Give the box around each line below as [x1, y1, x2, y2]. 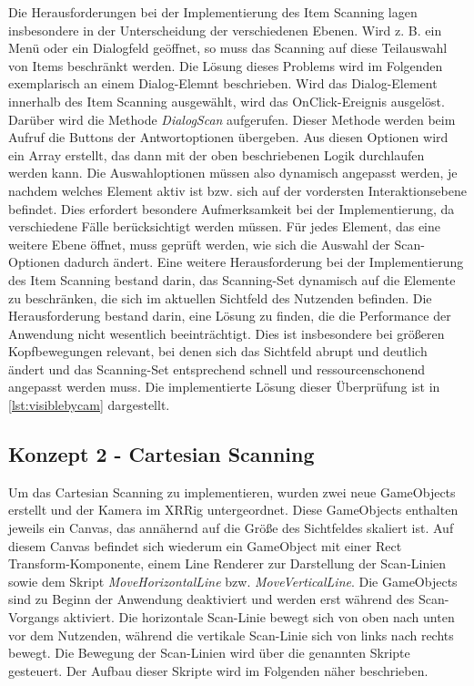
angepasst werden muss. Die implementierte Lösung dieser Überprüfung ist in [8, 377, 440, 396]
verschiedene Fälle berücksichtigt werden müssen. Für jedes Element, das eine [8, 217, 441, 236]
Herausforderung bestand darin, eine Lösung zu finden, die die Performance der [8, 306, 451, 325]
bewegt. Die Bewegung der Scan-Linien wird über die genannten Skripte [8, 643, 410, 662]
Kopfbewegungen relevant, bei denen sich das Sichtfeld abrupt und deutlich [8, 342, 428, 361]
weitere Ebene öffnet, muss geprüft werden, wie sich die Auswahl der [8, 234, 390, 253]
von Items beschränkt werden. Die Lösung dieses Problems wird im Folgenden [8, 56, 443, 75]
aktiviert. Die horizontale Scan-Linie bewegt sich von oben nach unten [63, 608, 455, 627]
